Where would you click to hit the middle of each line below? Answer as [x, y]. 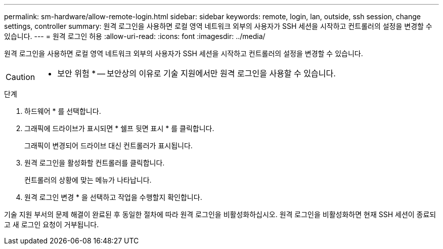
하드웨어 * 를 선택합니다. [63, 111]
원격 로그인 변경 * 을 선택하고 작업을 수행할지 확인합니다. [113, 197]
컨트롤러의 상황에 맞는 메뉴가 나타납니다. [88, 180]
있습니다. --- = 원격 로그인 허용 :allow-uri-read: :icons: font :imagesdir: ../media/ [135, 36]
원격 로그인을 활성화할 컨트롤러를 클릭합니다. [95, 163]
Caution [20, 77]
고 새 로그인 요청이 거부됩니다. [52, 224]
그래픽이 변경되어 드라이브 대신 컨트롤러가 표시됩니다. [108, 146]
